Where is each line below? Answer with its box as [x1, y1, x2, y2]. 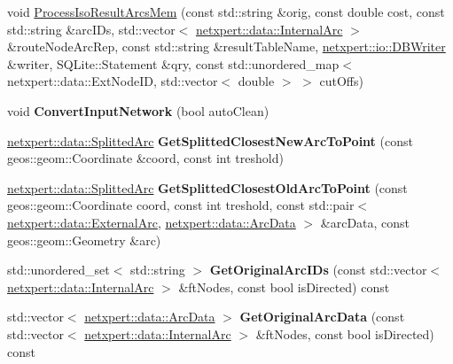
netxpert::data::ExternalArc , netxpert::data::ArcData [7, 213, 296, 231]
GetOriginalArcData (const [239, 307, 405, 326]
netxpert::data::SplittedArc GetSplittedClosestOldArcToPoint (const [7, 178, 408, 197]
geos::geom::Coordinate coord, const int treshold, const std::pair [7, 196, 355, 214]
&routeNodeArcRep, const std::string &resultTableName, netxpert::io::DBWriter [7, 37, 446, 56]
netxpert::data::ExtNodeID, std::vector [7, 72, 218, 90]
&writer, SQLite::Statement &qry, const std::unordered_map [7, 54, 340, 73]
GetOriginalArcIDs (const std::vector [209, 260, 427, 279]
